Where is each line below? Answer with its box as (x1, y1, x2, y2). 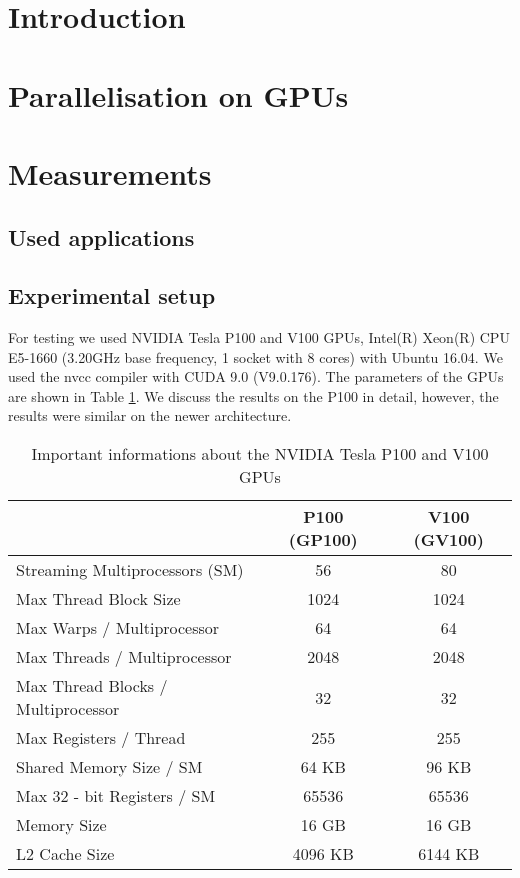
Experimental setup (8, 280, 216, 311)
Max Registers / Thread (16, 726, 186, 750)
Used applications (8, 221, 195, 252)
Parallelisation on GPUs (8, 74, 349, 115)
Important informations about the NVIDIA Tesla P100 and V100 (31, 442, 489, 466)
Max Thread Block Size (16, 587, 181, 611)
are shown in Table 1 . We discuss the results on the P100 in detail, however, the (8, 385, 499, 406)
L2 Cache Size (16, 842, 115, 866)
